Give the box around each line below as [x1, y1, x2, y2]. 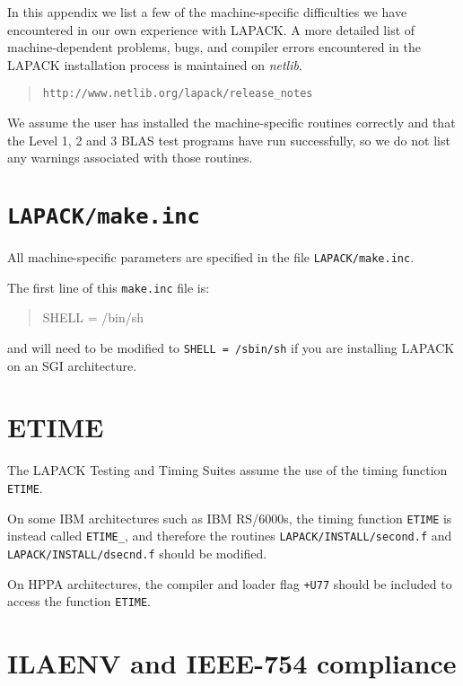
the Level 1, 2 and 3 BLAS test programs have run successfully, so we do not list [7, 130, 450, 149]
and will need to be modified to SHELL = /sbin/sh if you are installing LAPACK [7, 338, 455, 356]
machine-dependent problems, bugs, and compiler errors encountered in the [7, 38, 421, 57]
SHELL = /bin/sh [42, 308, 144, 327]
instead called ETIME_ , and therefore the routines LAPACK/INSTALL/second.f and [7, 526, 452, 545]
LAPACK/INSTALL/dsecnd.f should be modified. [7, 543, 267, 562]
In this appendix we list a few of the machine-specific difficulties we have [7, 3, 407, 21]
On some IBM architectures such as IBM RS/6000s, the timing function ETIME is [7, 508, 452, 527]
